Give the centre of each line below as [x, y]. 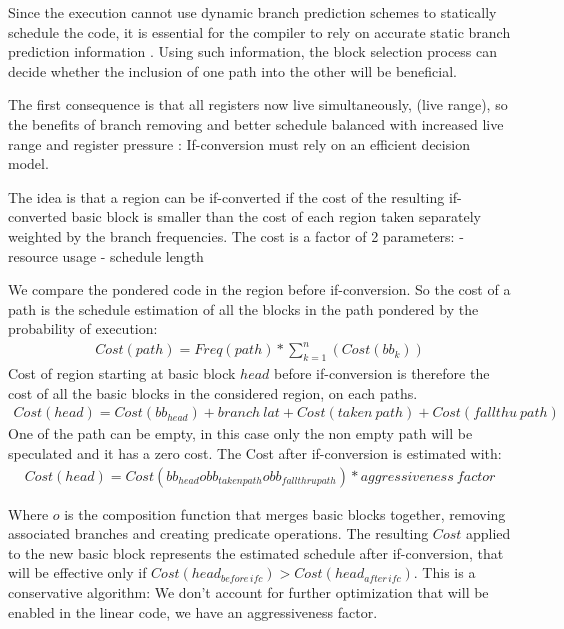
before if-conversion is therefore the [382, 373]
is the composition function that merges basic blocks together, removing [285, 513]
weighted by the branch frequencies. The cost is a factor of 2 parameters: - [236, 235]
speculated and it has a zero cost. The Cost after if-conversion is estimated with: [255, 453]
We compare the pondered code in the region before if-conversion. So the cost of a [259, 289]
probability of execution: [83, 328]
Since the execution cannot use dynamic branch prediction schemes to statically [252, 12]
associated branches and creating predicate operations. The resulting [218, 533]
